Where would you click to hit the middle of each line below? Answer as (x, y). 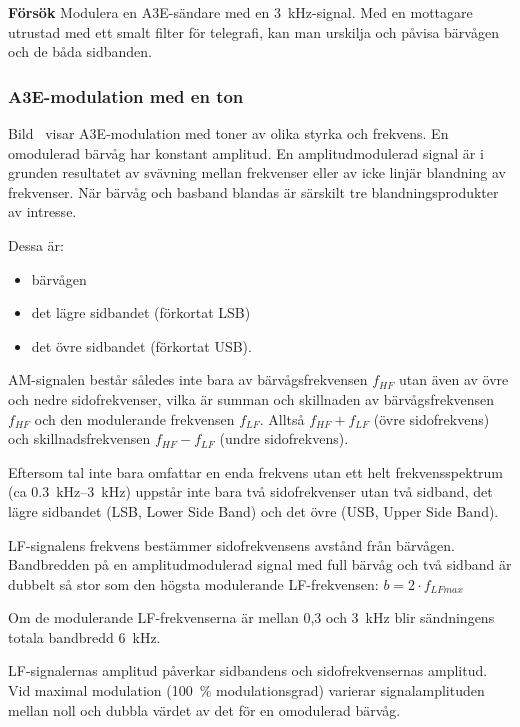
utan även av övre (454, 379)
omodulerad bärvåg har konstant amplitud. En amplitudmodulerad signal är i (246, 152)
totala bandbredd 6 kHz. (84, 636)
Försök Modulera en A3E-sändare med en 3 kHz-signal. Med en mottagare (240, 12)
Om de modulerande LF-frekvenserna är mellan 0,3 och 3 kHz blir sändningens (251, 617)
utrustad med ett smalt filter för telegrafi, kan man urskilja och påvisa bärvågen (253, 31)
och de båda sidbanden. (80, 51)
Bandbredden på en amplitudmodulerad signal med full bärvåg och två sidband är (260, 564)
